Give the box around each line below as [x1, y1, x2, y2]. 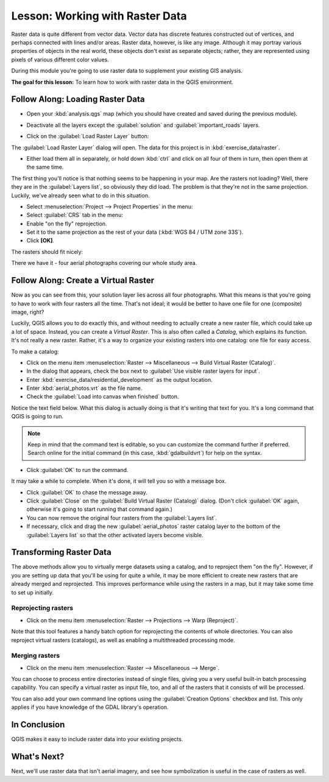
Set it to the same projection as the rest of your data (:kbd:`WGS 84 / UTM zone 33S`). [26, 228, 244, 236]
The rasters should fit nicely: [11, 248, 83, 255]
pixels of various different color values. [11, 55, 109, 63]
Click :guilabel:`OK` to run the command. [26, 466, 129, 473]
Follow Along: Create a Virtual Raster [11, 275, 155, 286]
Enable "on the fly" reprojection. [26, 220, 107, 227]
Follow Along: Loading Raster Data [11, 94, 145, 105]
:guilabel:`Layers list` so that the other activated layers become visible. [26, 531, 203, 538]
